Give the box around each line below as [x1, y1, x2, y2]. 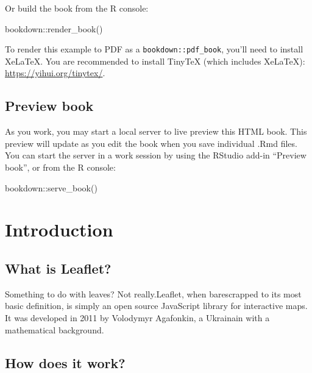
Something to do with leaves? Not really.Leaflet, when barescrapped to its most [5, 287, 302, 300]
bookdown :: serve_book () [5, 181, 97, 194]
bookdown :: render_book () [5, 22, 103, 35]
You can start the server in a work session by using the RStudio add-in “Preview [5, 149, 307, 162]
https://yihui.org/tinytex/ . [5, 66, 105, 79]
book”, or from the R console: [5, 161, 116, 174]
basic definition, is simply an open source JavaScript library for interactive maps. [5, 299, 308, 312]
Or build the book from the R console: [5, 2, 149, 14]
